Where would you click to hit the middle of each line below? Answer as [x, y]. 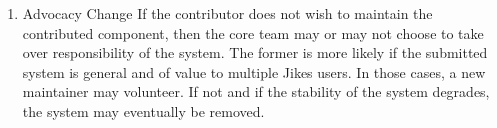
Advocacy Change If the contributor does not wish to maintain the [227, 13]
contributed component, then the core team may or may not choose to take [253, 32]
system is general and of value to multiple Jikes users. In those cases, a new [254, 71]
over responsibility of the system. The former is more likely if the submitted [255, 52]
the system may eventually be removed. [143, 110]
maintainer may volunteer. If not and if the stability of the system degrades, [256, 91]
